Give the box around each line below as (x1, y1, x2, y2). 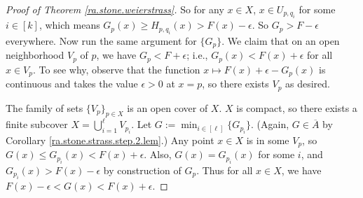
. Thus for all (196, 162, 253, 177)
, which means (39, 17, 100, 32)
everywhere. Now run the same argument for (6, 33, 197, 48)
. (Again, (251, 117, 289, 132)
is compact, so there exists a (236, 100, 357, 115)
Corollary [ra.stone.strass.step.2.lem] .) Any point (6, 132, 214, 147)
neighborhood (6, 48, 64, 62)
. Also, (144, 147, 172, 162)
